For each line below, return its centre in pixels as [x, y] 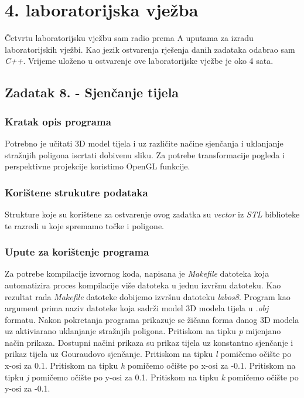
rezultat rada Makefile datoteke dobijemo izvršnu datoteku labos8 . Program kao [148, 296]
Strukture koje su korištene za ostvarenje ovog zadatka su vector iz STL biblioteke [152, 214]
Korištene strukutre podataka [76, 192]
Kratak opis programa [58, 121]
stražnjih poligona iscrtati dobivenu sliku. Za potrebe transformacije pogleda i [145, 154]
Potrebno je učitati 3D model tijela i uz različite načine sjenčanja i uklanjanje [144, 143]
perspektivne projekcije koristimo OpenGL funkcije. [98, 166]
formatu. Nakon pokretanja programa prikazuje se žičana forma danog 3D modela [152, 319]
